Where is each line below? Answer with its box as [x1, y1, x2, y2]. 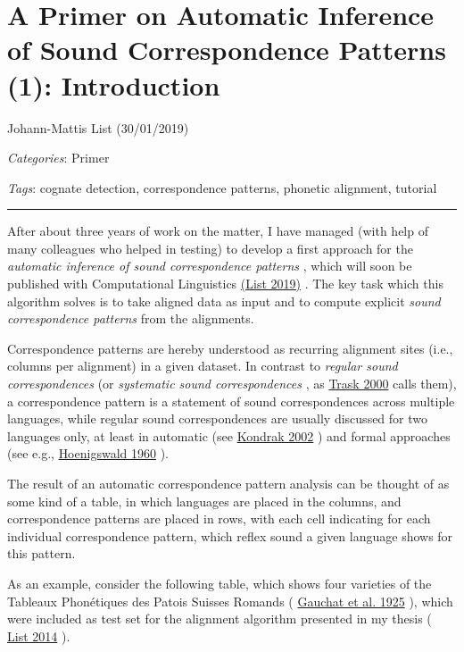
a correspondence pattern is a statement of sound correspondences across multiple [7, 391, 455, 410]
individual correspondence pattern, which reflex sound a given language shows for [7, 526, 453, 545]
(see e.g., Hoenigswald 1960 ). [7, 444, 169, 463]
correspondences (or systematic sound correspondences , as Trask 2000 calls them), [7, 374, 457, 393]
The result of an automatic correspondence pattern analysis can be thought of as [7, 474, 450, 492]
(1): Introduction [7, 66, 220, 103]
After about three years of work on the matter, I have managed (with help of [7, 222, 428, 240]
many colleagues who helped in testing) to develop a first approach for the [7, 238, 413, 257]
